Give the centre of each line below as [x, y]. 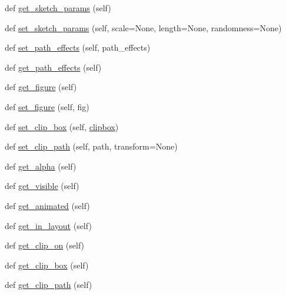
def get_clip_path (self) [49, 285]
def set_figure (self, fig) [47, 106]
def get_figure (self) [41, 87]
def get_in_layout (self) [48, 225]
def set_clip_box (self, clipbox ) [62, 126]
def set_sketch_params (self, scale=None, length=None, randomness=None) [143, 27]
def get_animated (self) [47, 205]
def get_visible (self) [42, 186]
